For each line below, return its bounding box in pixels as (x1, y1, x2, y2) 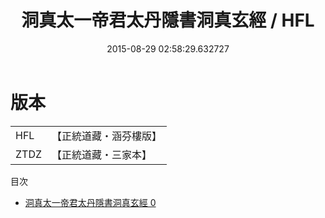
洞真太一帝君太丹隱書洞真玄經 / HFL (21, 9, 315, 32)
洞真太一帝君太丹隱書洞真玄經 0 (24, 196, 157, 208)
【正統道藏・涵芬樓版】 (51, 129, 163, 143)
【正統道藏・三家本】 (51, 147, 153, 161)
